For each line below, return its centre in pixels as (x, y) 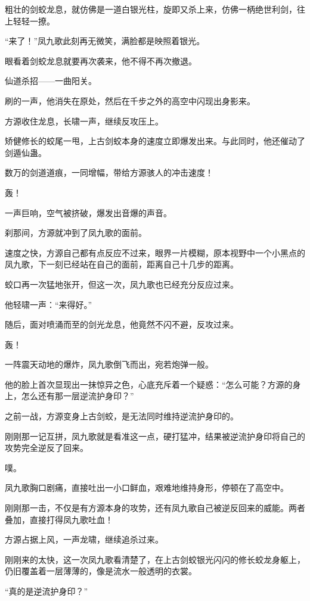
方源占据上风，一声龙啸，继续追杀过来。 (84, 539)
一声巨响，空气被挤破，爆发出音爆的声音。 (88, 212)
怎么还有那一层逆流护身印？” (77, 396)
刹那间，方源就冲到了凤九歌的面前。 (76, 233)
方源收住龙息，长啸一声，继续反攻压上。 (84, 121)
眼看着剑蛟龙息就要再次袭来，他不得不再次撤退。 (101, 60)
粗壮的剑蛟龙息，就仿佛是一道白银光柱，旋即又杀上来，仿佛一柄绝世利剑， (151, 9)
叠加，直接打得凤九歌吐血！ (59, 519)
